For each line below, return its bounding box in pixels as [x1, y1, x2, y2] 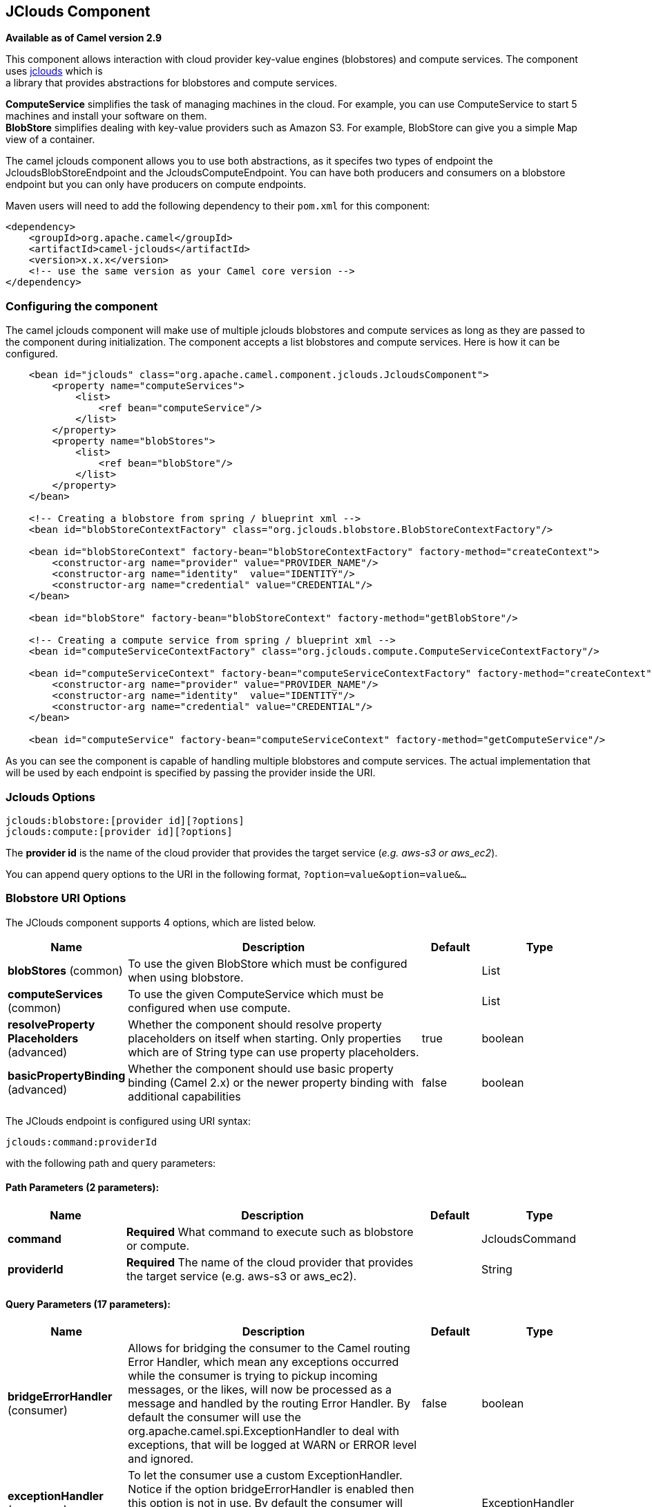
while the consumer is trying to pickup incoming [128, 1369, 378, 1383]
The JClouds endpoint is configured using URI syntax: [6, 1114, 251, 1127]
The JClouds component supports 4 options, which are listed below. [6, 916, 316, 928]
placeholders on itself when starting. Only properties [128, 1031, 401, 1045]
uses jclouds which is [6, 65, 103, 77]
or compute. [126, 1238, 190, 1253]
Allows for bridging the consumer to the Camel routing [128, 1341, 410, 1356]
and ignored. [128, 1452, 194, 1466]
